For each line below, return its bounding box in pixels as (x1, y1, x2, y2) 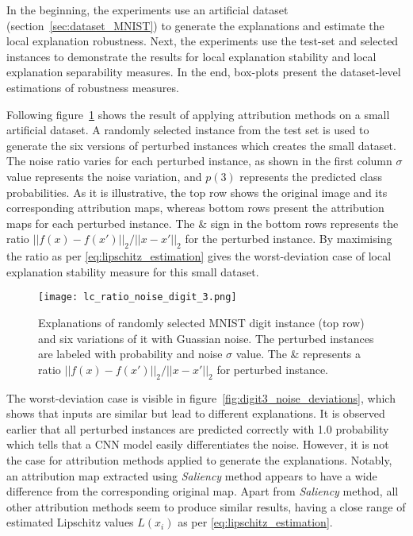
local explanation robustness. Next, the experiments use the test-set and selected (6, 33, 399, 49)
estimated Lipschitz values (6, 514, 134, 530)
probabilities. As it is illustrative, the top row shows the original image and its (6, 183, 388, 200)
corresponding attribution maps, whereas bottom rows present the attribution (6, 199, 384, 216)
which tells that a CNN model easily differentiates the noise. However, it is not (6, 436, 389, 453)
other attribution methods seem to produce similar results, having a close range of (6, 498, 406, 515)
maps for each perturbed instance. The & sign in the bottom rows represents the (6, 214, 399, 231)
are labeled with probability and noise (38, 345, 223, 362)
